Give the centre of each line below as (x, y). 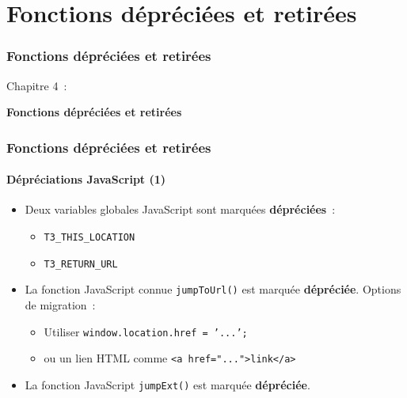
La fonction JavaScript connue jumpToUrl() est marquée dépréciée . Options (213, 289)
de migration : (60, 304)
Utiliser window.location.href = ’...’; (146, 331)
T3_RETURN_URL (81, 264)
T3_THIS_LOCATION (89, 238)
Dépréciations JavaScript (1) (86, 179)
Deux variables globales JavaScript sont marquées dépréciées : (180, 209)
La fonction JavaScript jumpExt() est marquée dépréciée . (167, 384)
